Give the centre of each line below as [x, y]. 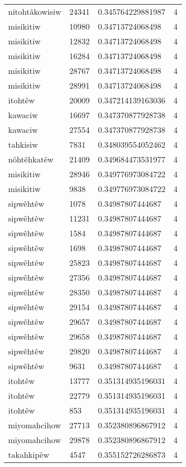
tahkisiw [23, 144]
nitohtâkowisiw [35, 11]
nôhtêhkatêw [31, 159]
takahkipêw [29, 455]
